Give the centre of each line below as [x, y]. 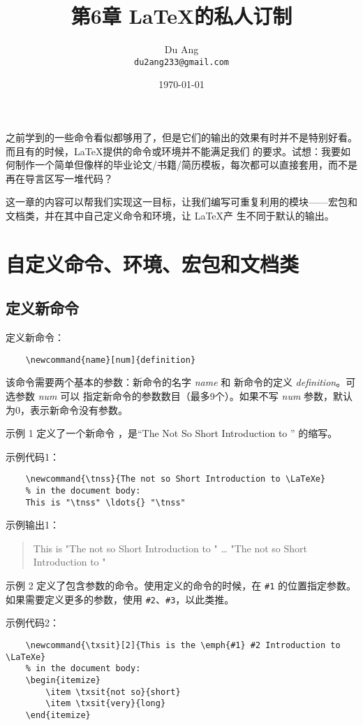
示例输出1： [32, 525]
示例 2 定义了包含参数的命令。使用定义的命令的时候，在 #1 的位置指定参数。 [181, 586]
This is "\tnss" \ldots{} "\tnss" [105, 502]
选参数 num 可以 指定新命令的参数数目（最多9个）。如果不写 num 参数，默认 [179, 395]
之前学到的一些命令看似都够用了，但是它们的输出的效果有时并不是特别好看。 [181, 137]
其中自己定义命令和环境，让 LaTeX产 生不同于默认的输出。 [199, 215]
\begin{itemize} [63, 680]
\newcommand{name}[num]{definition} [111, 360]
